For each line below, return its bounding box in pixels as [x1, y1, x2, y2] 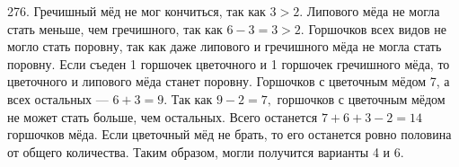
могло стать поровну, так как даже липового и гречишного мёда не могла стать [7, 37, 442, 56]
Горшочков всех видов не [308, 19, 446, 38]
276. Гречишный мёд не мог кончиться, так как [7, 2, 266, 20]
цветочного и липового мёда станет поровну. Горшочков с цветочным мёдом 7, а [7, 72, 450, 91]
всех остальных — [7, 89, 109, 108]
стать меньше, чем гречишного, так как [7, 19, 223, 38]
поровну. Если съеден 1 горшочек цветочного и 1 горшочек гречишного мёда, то [7, 54, 450, 73]
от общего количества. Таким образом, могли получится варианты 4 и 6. [7, 142, 404, 161]
